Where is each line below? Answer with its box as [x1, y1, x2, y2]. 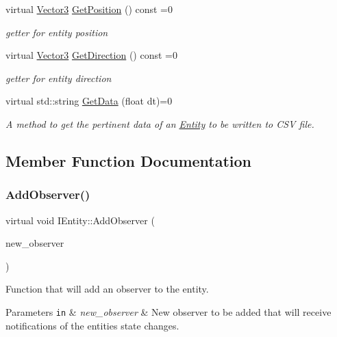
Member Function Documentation [5, 150, 252, 171]
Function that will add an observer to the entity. [5, 282, 209, 296]
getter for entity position [5, 25, 108, 39]
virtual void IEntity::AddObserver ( [5, 213, 155, 227]
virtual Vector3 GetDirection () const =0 [5, 48, 177, 62]
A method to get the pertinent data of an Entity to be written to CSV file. [5, 116, 314, 131]
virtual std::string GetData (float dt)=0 [5, 94, 173, 108]
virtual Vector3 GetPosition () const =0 [5, 2, 173, 16]
